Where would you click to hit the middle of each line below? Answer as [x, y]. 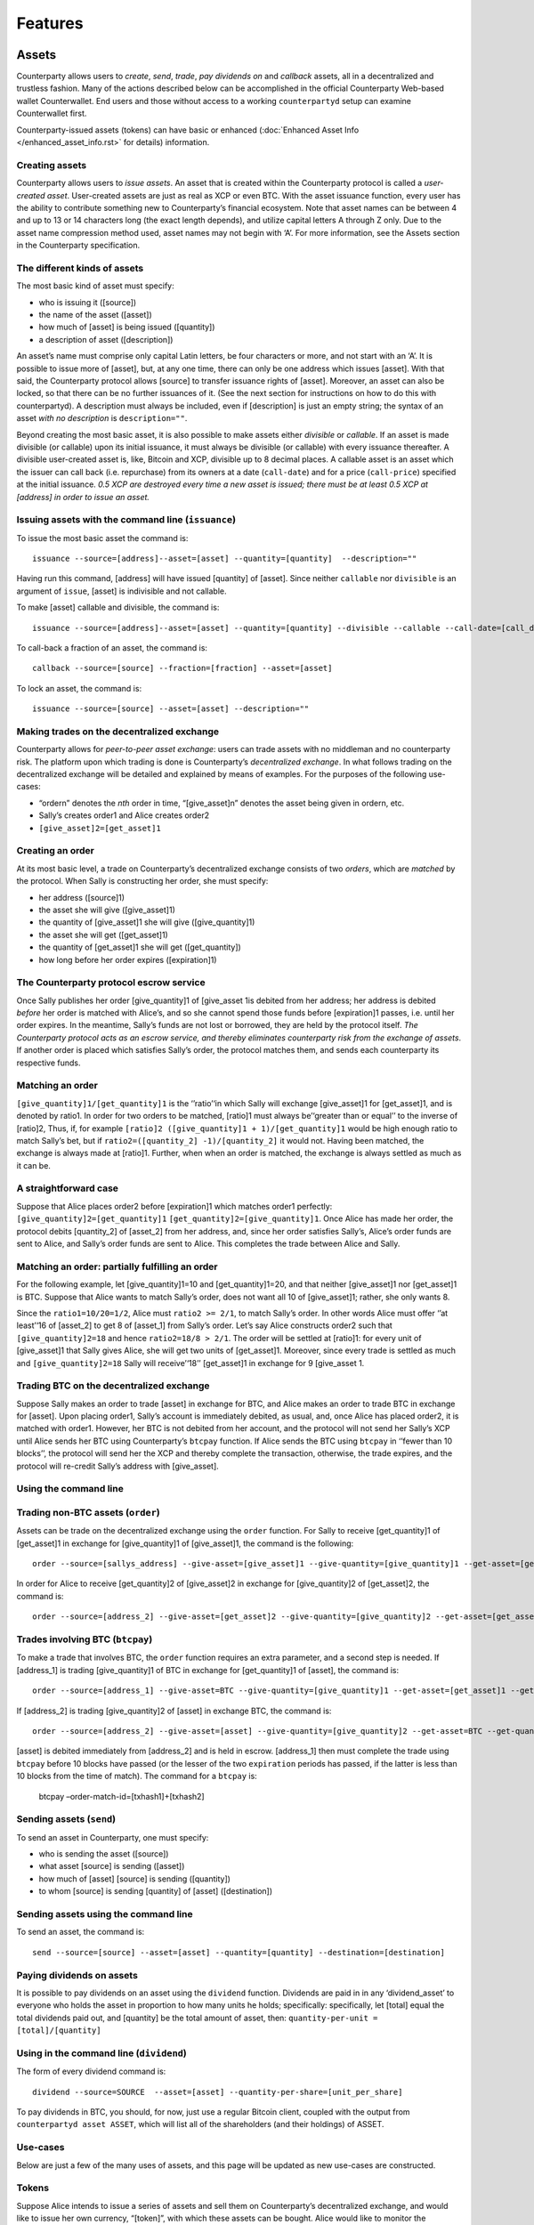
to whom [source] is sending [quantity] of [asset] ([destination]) [156, 1891]
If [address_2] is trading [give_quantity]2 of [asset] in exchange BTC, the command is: [174, 1711]
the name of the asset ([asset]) [96, 315]
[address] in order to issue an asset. [83, 497]
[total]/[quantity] [59, 2031]
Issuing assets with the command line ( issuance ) [126, 520]
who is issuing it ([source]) [88, 302]
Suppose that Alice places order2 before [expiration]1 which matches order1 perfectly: [174, 1206]
